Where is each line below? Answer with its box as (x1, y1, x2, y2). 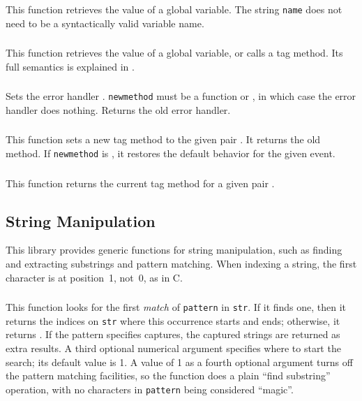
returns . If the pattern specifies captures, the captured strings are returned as (6, 327, 340, 342)
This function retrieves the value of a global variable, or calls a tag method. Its (6, 45, 343, 60)
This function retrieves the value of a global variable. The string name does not (6, 1, 342, 16)
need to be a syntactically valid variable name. (6, 15, 204, 30)
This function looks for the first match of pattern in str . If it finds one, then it (6, 300, 347, 314)
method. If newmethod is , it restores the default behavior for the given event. (6, 145, 335, 160)
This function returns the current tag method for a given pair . (6, 175, 275, 190)
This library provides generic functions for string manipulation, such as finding (6, 242, 342, 257)
